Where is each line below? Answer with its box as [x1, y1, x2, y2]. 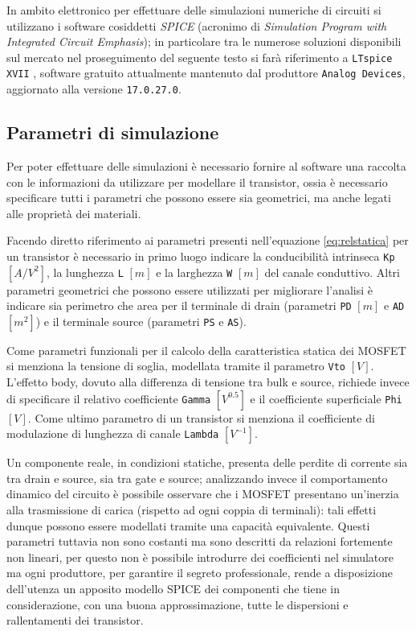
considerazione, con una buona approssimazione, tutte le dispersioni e [6, 596, 349, 612]
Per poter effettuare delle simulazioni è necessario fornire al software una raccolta [6, 157, 406, 174]
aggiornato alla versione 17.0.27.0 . [6, 80, 181, 97]
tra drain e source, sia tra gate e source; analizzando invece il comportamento [6, 469, 388, 486]
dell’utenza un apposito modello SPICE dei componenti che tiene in [6, 580, 341, 597]
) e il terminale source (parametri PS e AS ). [35, 312, 247, 329]
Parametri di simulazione [6, 120, 219, 145]
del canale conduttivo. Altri [264, 263, 400, 280]
